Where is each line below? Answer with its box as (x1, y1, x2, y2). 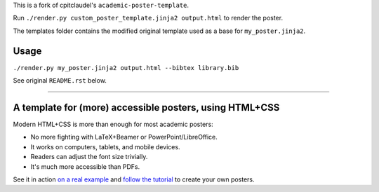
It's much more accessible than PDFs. (30, 162, 140, 171)
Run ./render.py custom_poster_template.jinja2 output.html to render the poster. (13, 14, 284, 22)
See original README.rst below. (13, 76, 107, 85)
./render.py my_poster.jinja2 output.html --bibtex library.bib (13, 64, 239, 71)
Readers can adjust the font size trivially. (30, 153, 148, 161)
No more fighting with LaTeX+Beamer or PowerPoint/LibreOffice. (30, 133, 218, 142)
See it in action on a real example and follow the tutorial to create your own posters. (13, 175, 255, 184)
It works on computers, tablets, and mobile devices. (30, 142, 180, 151)
